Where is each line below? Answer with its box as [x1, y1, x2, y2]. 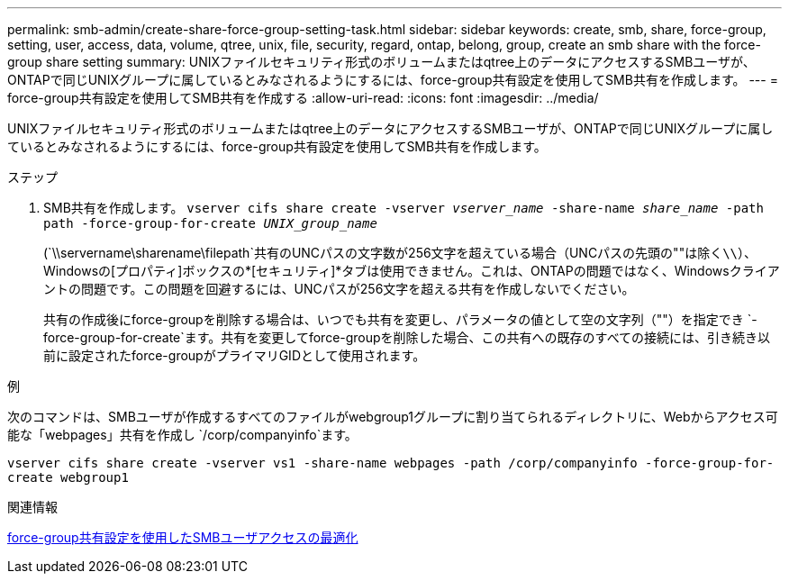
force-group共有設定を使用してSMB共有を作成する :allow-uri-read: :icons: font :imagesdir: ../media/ [7, 90, 599, 105]
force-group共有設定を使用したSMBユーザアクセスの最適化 [7, 530, 358, 545]
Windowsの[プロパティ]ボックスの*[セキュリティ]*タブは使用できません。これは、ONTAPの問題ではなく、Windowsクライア [43, 263, 780, 278]
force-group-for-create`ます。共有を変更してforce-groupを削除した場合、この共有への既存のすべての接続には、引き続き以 [43, 330, 771, 345]
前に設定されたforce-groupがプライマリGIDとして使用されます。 [43, 348, 426, 363]
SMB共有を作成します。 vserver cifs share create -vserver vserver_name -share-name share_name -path [43, 200, 764, 215]
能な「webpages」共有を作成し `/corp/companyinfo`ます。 [7, 427, 358, 442]
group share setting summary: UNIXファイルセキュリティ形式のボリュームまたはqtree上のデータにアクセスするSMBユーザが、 [7, 54, 756, 69]
